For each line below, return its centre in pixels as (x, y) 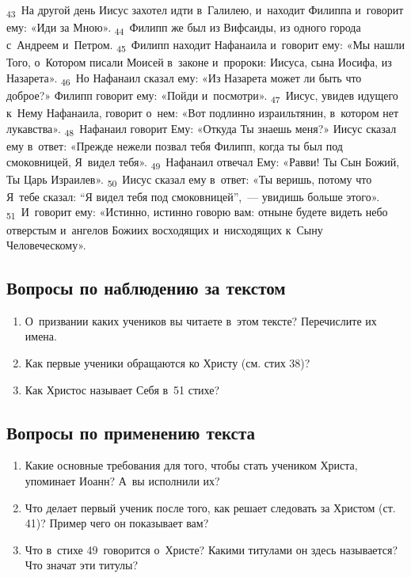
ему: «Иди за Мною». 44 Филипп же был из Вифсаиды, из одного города (184, 28)
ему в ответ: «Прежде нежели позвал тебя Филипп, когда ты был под (175, 145)
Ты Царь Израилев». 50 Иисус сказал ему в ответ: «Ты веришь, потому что (189, 180)
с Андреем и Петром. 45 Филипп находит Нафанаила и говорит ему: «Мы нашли (205, 46)
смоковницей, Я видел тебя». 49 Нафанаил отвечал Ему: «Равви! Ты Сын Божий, (203, 162)
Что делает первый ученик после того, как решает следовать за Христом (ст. (210, 507)
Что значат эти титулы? (82, 565)
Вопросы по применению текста (131, 432)
